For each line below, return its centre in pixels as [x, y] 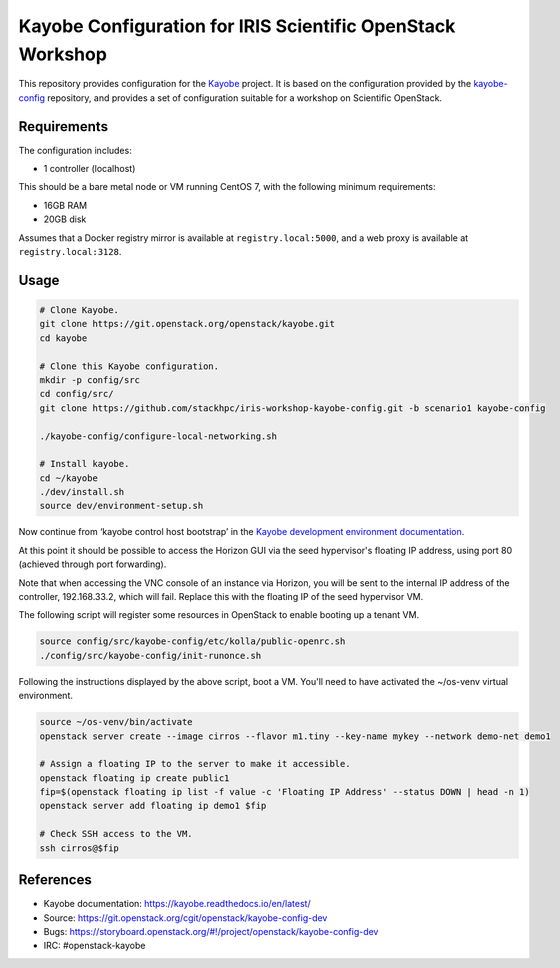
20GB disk [65, 219]
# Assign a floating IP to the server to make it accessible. [195, 764]
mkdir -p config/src [89, 379]
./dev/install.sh [82, 492]
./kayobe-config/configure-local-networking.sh [158, 436]
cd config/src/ [76, 394]
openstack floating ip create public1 [134, 778]
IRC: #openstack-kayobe [94, 946]
